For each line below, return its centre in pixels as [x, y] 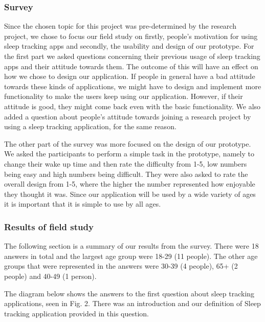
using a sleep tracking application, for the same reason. [90, 126]
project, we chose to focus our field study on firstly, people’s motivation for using [131, 36]
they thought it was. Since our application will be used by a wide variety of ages [130, 194]
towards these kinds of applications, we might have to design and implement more [133, 86]
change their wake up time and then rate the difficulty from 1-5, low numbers [126, 163]
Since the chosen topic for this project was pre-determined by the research [120, 26]
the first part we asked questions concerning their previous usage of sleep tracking [132, 56]
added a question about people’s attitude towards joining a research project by [128, 116]
